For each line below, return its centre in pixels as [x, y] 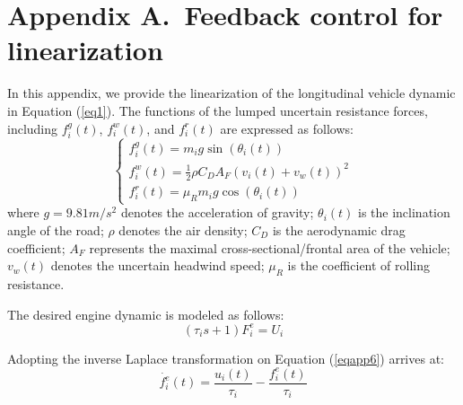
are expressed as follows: [287, 128]
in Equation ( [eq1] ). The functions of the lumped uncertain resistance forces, [218, 110]
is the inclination [404, 212]
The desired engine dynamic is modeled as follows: [146, 314]
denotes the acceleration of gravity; [217, 212]
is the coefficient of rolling [358, 265]
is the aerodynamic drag [339, 229]
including [33, 128]
